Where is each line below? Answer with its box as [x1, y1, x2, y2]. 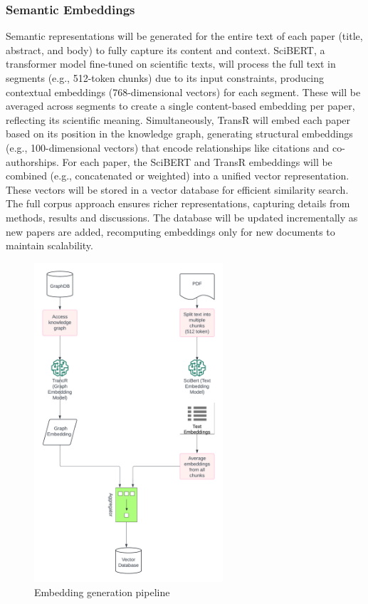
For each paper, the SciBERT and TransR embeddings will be [62, 154, 332, 169]
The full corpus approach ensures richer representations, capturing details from [6, 196, 350, 211]
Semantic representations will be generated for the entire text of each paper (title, [6, 28, 363, 43]
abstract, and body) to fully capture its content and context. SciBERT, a [6, 42, 325, 57]
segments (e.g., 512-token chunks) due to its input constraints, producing [6, 71, 324, 85]
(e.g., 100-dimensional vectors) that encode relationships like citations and [6, 140, 330, 155]
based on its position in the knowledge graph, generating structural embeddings [6, 126, 353, 141]
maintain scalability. [6, 238, 93, 253]
